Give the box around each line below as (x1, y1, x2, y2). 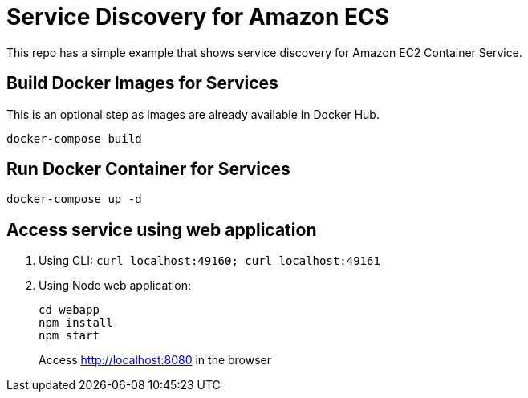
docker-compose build (6, 132, 142, 145)
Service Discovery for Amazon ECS (6, 3, 390, 30)
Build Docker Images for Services (6, 73, 278, 94)
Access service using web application (6, 219, 317, 240)
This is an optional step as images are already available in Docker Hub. (6, 107, 380, 121)
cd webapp (39, 303, 100, 317)
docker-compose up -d (6, 193, 142, 206)
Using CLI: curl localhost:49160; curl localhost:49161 (39, 254, 380, 268)
